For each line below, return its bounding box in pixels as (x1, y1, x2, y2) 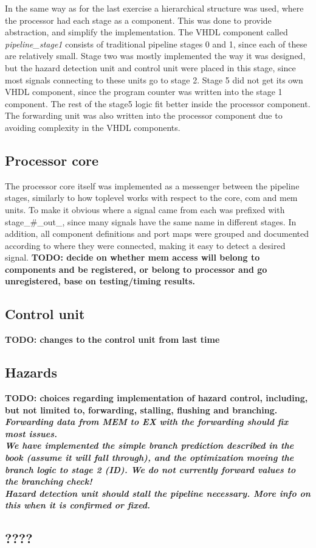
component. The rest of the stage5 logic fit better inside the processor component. (5, 97, 311, 110)
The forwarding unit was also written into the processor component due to (5, 109, 283, 122)
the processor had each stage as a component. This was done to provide (5, 13, 272, 26)
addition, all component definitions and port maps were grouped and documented (5, 227, 309, 240)
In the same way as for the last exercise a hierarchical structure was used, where (5, 2, 304, 14)
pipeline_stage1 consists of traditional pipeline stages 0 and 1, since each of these (5, 37, 307, 50)
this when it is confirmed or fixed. (5, 499, 151, 511)
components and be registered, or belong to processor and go (5, 262, 267, 275)
